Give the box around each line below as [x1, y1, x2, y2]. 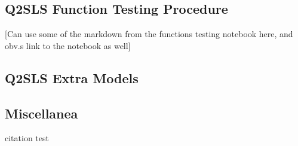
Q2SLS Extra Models [5, 68, 139, 87]
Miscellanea [5, 104, 78, 122]
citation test [5, 132, 49, 144]
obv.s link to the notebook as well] [5, 39, 131, 51]
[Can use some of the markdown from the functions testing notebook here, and [5, 28, 293, 40]
